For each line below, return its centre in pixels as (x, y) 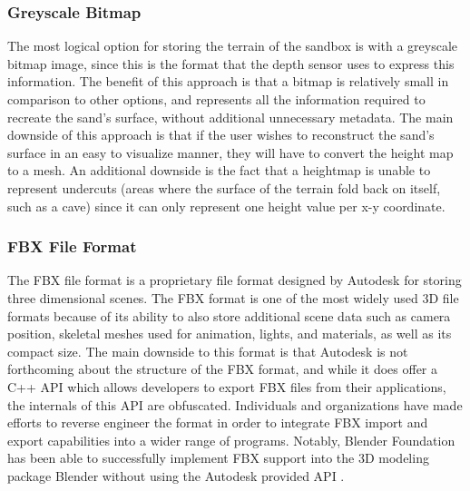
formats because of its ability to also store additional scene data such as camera (229, 315)
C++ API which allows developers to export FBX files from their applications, (227, 386)
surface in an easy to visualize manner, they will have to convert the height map (230, 152)
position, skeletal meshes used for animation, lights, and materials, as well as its (230, 334)
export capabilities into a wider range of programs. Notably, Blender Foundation (231, 440)
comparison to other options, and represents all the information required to (216, 99)
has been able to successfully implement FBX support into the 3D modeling (218, 458)
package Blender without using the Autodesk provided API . (176, 475)
